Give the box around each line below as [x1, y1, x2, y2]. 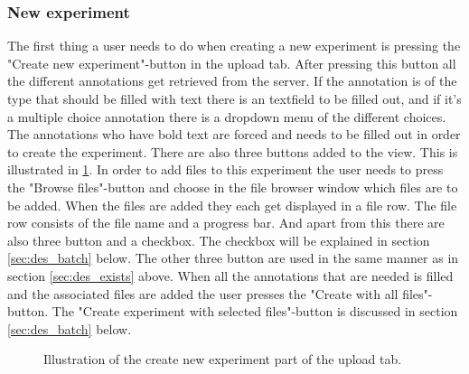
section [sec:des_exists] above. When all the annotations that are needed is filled [7, 266, 454, 285]
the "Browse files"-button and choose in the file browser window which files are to [7, 177, 458, 196]
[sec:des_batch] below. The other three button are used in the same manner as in [7, 248, 459, 267]
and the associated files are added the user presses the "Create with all [7, 284, 399, 303]
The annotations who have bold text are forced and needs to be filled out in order [7, 125, 461, 144]
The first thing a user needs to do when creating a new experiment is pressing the [7, 36, 461, 55]
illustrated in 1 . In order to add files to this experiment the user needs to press [7, 160, 444, 179]
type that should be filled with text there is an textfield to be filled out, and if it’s [7, 89, 462, 108]
